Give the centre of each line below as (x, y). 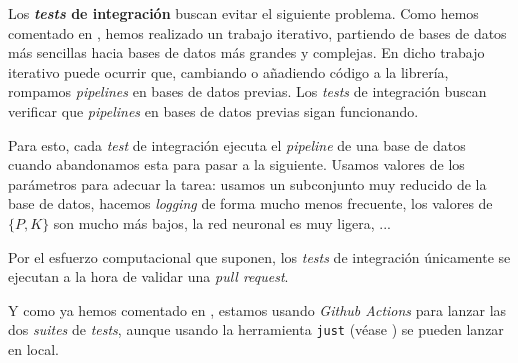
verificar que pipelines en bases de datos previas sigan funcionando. (213, 110)
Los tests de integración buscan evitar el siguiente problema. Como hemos (243, 13)
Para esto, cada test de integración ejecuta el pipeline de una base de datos (237, 144)
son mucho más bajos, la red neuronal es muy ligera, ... (222, 222)
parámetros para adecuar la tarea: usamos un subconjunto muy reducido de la (247, 183)
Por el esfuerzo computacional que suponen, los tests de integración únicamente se (259, 256)
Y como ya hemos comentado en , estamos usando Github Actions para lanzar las (257, 309)
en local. (33, 348)
